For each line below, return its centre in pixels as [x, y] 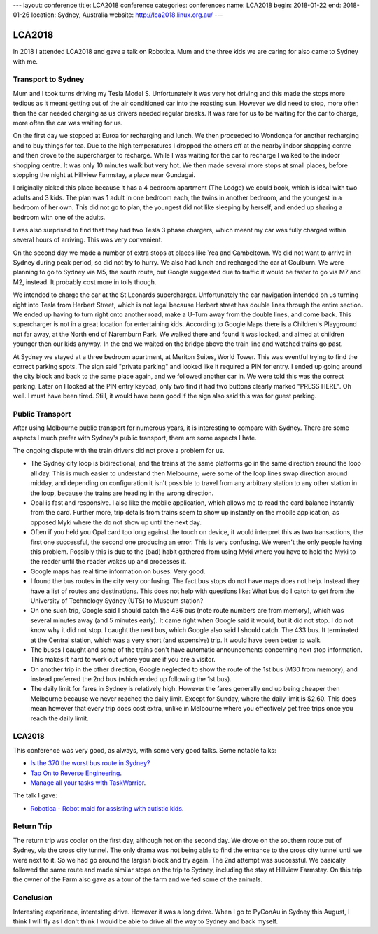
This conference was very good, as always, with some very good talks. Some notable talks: [145, 750]
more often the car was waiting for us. [68, 123]
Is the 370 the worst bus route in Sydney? [90, 763]
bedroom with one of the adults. [59, 217]
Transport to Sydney [49, 79]
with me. [26, 61]
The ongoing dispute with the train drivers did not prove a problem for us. [119, 451]
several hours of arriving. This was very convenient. [88, 240]
